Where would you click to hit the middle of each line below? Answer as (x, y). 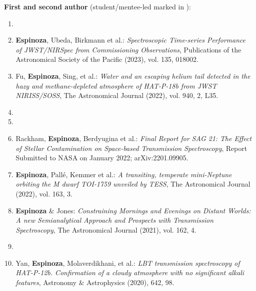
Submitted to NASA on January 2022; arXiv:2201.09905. (102, 158)
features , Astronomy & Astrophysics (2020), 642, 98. (95, 282)
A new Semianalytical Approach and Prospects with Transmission (115, 220)
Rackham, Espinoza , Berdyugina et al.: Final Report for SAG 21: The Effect (133, 138)
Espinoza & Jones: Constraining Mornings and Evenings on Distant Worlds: (133, 210)
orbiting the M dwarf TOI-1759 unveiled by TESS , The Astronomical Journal (133, 184)
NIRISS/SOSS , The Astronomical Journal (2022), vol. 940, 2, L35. (117, 95)
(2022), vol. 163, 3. (44, 193)
